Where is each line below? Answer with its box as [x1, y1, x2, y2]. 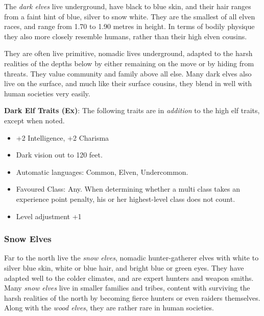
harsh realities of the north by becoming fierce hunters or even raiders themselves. [4, 292, 260, 303]
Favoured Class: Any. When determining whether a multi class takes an [16, 183, 240, 194]
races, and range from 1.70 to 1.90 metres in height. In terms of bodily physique [4, 21, 255, 32]
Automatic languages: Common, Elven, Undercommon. [16, 166, 188, 177]
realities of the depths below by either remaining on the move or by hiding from [4, 58, 254, 68]
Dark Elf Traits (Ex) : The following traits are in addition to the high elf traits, [4, 105, 260, 116]
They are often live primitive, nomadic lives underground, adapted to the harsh [4, 48, 253, 59]
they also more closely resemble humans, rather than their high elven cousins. [4, 31, 247, 41]
